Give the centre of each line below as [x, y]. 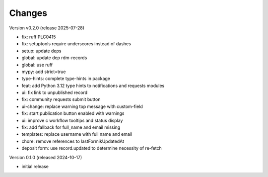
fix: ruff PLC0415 [39, 37]
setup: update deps [41, 51]
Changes [28, 13]
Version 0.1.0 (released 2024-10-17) [45, 157]
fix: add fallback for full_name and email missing [71, 127]
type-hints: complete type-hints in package [66, 79]
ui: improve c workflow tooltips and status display [72, 120]
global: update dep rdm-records [54, 58]
